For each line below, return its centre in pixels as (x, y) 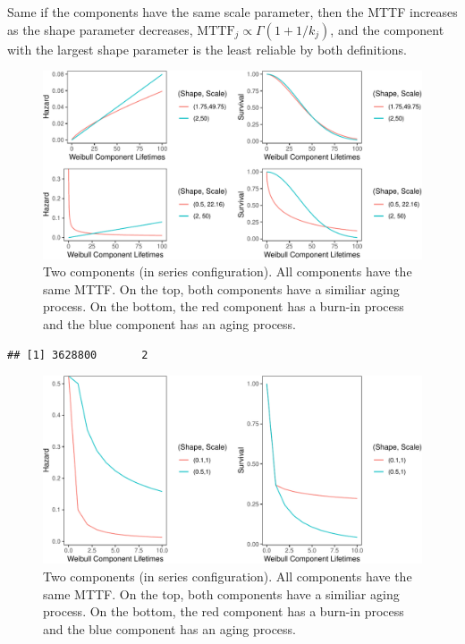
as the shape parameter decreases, (100, 29)
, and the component (387, 29)
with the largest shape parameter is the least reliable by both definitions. (207, 49)
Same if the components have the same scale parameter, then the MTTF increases (232, 12)
